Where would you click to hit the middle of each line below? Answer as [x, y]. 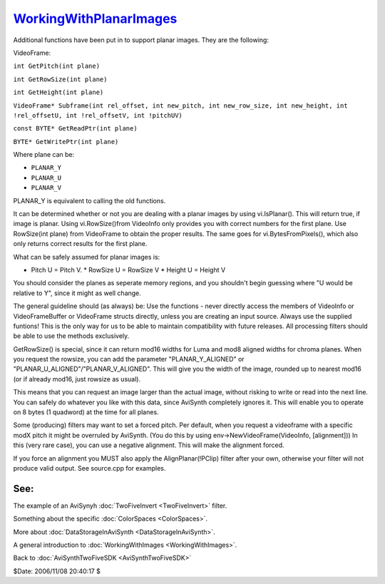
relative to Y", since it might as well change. [77, 293]
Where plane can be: [44, 155]
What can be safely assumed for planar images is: [87, 257]
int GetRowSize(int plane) [60, 79]
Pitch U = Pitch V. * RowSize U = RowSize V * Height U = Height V [128, 270]
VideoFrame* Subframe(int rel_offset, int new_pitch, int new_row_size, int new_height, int [181, 106]
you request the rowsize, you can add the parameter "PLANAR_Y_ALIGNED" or [129, 359]
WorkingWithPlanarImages [95, 19]
